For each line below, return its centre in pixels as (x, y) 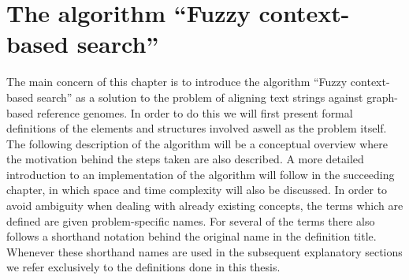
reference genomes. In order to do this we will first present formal (195, 112)
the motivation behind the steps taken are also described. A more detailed (185, 159)
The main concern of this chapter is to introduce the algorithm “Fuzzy (177, 82)
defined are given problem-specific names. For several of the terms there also (191, 220)
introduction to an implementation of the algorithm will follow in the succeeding (201, 174)
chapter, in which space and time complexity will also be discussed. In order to (197, 190)
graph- (382, 97)
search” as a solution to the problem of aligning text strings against (200, 97)
